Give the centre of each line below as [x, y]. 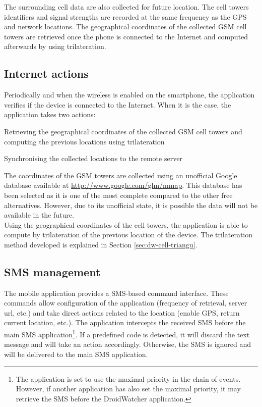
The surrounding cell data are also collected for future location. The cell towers [126, 7]
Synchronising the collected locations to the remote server [93, 158]
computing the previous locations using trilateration [84, 141]
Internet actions [46, 73]
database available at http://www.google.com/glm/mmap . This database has [123, 185]
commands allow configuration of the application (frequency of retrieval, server [126, 303]
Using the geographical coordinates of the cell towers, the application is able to [126, 224]
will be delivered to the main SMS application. [76, 354]
